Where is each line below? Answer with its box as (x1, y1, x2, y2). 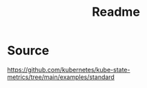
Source (7, 43, 50, 58)
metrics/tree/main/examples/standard (7, 73, 115, 81)
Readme (92, 4, 140, 20)
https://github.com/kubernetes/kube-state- (7, 65, 130, 74)
